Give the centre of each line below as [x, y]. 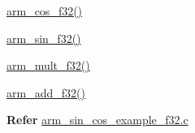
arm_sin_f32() [44, 38]
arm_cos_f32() [45, 11]
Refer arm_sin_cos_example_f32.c [97, 120]
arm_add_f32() [46, 92]
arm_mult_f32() [48, 65]
